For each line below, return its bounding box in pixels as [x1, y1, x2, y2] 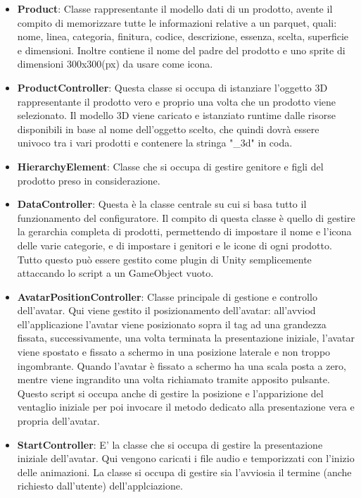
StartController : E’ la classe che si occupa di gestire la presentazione [17, 437, 323, 452]
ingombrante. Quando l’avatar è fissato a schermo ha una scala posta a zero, [17, 358, 346, 373]
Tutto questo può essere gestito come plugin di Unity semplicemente [17, 251, 312, 266]
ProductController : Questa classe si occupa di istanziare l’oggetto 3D [17, 80, 328, 94]
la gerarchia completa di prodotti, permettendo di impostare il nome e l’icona [17, 224, 352, 239]
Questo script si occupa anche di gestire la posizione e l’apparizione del [17, 385, 324, 400]
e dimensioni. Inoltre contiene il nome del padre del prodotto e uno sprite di [17, 42, 346, 57]
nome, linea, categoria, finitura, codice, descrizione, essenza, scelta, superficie [17, 29, 349, 44]
